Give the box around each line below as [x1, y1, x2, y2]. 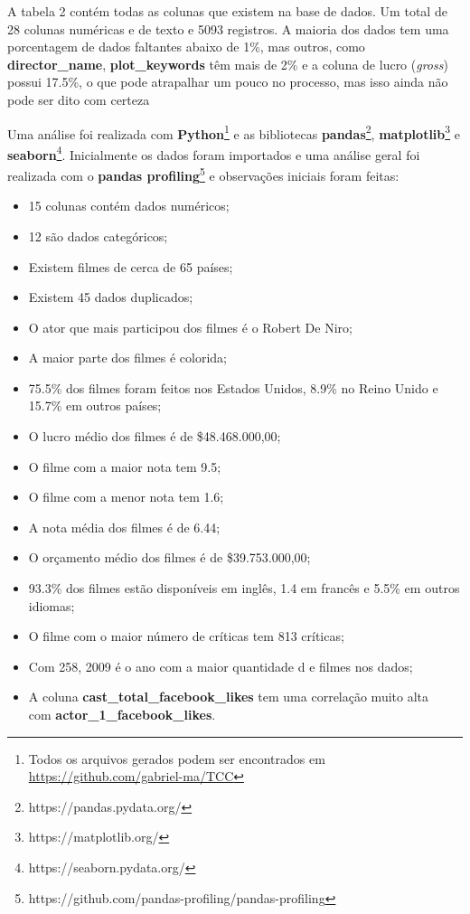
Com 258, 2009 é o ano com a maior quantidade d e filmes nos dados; [28, 656, 413, 675]
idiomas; [28, 596, 75, 615]
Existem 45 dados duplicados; [28, 287, 193, 306]
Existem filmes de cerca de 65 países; [28, 257, 233, 276]
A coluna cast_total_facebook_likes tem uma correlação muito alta [28, 687, 429, 706]
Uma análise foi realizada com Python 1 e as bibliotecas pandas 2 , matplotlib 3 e [7, 121, 460, 143]
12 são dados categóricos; [28, 226, 168, 245]
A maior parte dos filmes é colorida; [28, 348, 227, 367]
